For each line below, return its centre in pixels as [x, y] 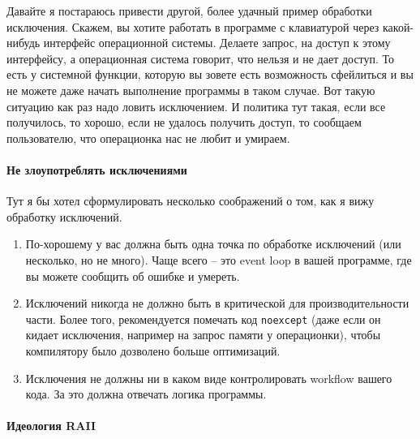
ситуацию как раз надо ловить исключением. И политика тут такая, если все [196, 106]
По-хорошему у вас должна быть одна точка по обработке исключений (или [213, 244]
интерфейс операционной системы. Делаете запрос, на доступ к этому [217, 43]
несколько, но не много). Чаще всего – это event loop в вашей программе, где [219, 259]
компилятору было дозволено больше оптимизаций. [153, 350]
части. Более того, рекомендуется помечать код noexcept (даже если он [203, 318]
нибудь [24, 43]
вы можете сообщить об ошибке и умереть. [133, 275]
